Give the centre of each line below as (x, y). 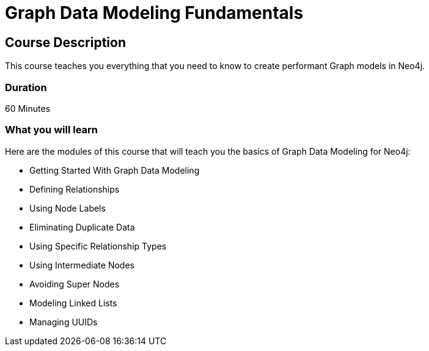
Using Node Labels (68, 208)
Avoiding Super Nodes (75, 284)
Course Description (65, 42)
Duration (26, 87)
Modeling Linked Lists (73, 303)
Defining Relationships (75, 189)
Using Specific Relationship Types (98, 246)
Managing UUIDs (64, 322)
